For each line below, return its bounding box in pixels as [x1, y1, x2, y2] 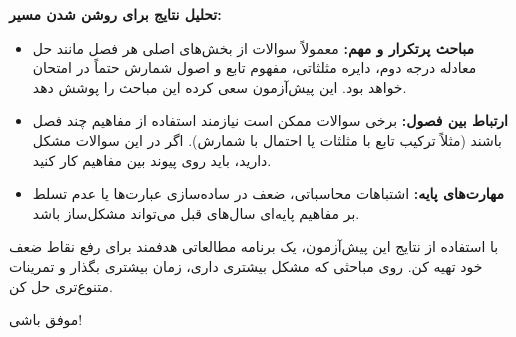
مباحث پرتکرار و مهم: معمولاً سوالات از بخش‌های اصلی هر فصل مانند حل [32, 37, 475, 58]
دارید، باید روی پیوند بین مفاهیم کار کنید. [32, 149, 272, 170]
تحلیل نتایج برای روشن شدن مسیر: [9, 4, 222, 24]
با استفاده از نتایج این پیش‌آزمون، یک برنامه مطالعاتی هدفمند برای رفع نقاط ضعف [9, 236, 499, 257]
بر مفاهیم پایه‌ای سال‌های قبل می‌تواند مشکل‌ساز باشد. [32, 202, 360, 223]
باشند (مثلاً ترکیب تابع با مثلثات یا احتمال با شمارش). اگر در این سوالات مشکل [32, 129, 502, 150]
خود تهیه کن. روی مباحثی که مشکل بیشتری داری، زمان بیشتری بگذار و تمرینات [9, 255, 483, 276]
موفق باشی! [9, 309, 83, 330]
